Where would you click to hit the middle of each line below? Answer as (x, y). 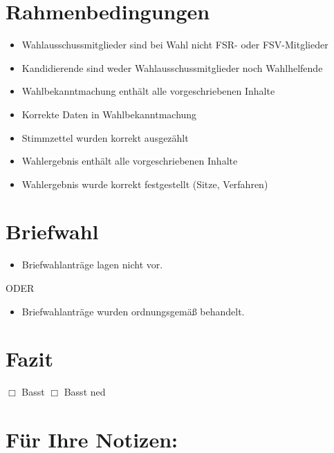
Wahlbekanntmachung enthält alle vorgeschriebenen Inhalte (148, 91)
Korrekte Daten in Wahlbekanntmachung (109, 114)
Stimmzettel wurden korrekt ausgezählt (105, 137)
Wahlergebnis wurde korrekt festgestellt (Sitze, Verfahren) (145, 184)
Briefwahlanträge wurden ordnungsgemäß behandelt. (133, 311)
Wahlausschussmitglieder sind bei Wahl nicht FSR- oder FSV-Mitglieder (175, 45)
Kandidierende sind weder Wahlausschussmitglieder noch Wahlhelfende (172, 67)
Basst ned (85, 392)
